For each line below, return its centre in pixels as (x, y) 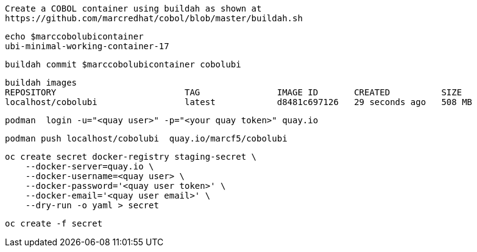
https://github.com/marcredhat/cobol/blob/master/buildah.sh (154, 18)
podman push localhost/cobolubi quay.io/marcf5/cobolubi (146, 138)
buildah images (41, 83)
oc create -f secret (54, 223)
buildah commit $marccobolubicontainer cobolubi (123, 64)
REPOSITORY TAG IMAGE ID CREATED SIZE (234, 92)
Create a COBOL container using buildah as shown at (133, 9)
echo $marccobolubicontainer (74, 36)
